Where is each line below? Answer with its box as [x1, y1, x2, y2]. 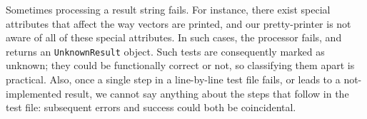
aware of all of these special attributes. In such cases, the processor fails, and [6, 30, 342, 45]
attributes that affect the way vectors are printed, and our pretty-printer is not [6, 16, 351, 31]
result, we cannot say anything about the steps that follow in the [64, 86, 349, 100]
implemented [6, 86, 62, 100]
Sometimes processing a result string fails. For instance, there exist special [6, 2, 331, 16]
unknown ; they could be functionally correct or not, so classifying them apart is [6, 58, 355, 73]
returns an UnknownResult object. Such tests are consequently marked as [6, 43, 325, 58]
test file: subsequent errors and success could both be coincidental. [6, 100, 296, 115]
